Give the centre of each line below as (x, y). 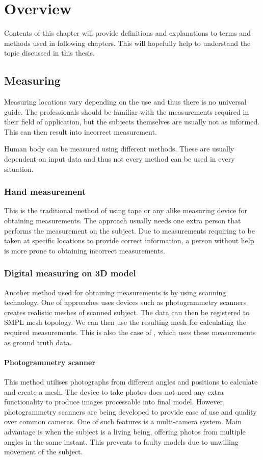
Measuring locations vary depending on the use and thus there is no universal (125, 102)
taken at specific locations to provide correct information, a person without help (129, 240)
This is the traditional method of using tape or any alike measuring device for (126, 210)
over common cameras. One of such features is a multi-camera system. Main (123, 421)
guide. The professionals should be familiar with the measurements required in (127, 111)
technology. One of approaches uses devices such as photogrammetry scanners (125, 302)
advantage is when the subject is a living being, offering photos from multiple (125, 431)
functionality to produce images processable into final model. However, (114, 402)
